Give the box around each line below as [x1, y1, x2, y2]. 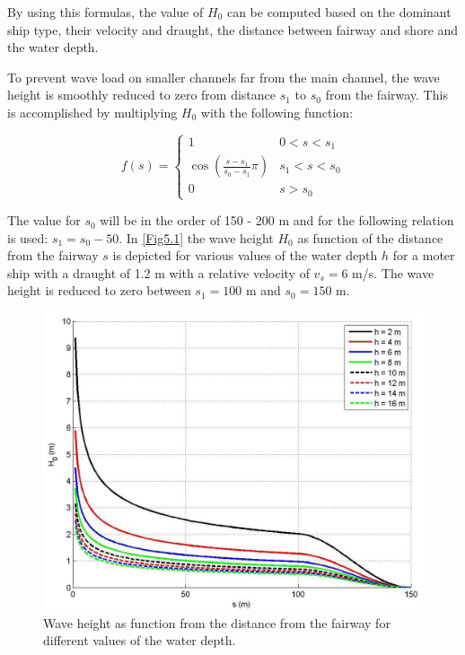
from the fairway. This [325, 85, 448, 104]
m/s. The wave [352, 263, 434, 282]
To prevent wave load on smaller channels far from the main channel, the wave [7, 67, 440, 86]
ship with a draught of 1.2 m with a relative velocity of [7, 263, 310, 282]
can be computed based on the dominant [226, 3, 452, 21]
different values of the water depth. [43, 631, 236, 650]
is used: [7, 228, 48, 247]
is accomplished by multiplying [7, 102, 178, 121]
